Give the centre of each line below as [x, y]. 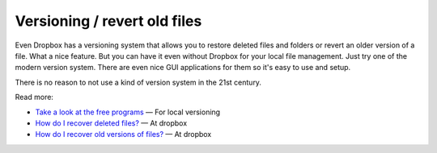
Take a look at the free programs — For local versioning [128, 112]
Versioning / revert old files [108, 21]
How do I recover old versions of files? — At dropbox [123, 134]
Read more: [34, 97]
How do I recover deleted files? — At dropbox [111, 123]
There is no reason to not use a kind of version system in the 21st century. [138, 82]
